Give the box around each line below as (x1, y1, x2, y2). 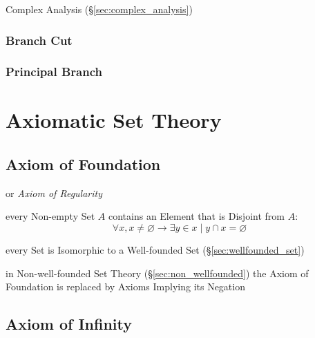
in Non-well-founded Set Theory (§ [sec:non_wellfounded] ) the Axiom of (6, 265, 309, 280)
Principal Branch (6, 63, 102, 80)
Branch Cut (6, 31, 73, 48)
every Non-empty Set (6, 209, 95, 223)
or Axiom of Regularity (6, 185, 103, 200)
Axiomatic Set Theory (6, 106, 222, 134)
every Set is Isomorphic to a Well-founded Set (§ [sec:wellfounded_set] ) (6, 243, 305, 257)
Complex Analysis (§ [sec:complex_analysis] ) (6, 2, 193, 16)
